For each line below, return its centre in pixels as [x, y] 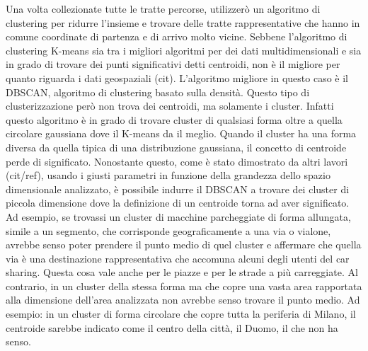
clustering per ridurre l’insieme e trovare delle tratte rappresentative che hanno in [183, 22]
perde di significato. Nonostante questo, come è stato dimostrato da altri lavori [177, 161]
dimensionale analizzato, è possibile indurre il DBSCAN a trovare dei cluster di [178, 189]
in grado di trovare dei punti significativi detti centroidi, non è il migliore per [173, 64]
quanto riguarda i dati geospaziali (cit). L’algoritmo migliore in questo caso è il [177, 77]
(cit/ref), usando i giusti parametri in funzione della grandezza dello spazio [168, 175]
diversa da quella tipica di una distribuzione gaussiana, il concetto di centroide [176, 147]
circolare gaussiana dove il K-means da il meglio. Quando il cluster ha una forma [181, 133]
